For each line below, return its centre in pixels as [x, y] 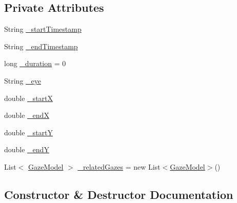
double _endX [27, 115]
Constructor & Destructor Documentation [119, 194]
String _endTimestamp [41, 46]
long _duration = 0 [35, 63]
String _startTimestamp [43, 29]
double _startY [29, 132]
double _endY [27, 149]
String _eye [23, 80]
